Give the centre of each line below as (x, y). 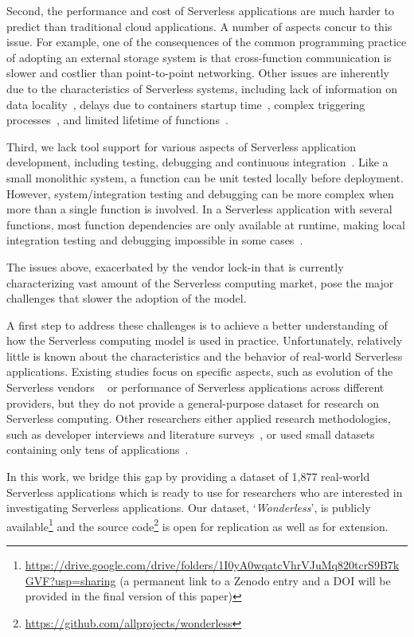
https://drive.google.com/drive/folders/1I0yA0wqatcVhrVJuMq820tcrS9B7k (212, 565)
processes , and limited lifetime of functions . (117, 120)
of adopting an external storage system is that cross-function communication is (199, 57)
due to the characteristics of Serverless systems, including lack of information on (202, 88)
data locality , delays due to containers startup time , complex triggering (186, 104)
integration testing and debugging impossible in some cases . (155, 240)
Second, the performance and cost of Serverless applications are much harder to (201, 10)
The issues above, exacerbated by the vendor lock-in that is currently (175, 266)
